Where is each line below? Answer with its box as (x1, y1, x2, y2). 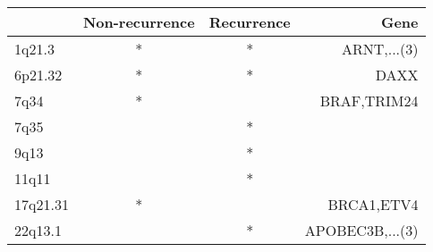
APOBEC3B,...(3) (304, 220, 419, 240)
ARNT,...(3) (341, 38, 419, 59)
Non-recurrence (82, 12, 195, 32)
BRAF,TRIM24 (319, 90, 419, 111)
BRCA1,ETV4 (327, 194, 419, 214)
